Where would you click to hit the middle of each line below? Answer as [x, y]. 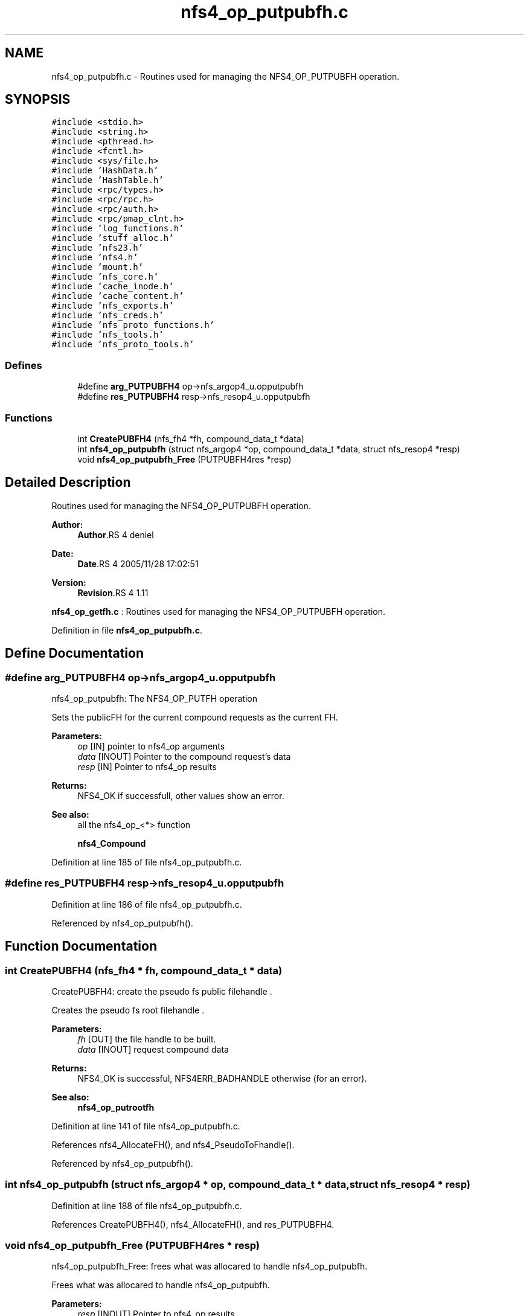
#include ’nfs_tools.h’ [107, 335]
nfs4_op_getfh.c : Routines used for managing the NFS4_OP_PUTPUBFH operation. [218, 611]
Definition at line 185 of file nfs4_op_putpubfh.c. [147, 862]
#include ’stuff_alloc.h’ [113, 238]
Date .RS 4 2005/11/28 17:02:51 [138, 563]
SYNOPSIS [38, 100]
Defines [24, 365]
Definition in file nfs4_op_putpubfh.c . [127, 630]
